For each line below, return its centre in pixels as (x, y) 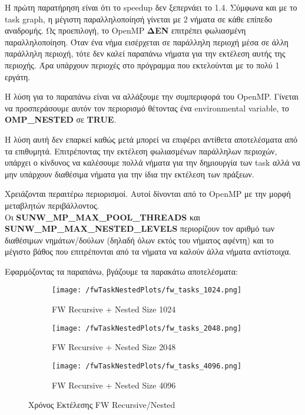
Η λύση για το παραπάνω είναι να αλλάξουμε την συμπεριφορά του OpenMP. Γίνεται (152, 96)
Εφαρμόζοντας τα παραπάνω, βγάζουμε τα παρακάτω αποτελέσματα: (121, 271)
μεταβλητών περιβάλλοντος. (52, 205)
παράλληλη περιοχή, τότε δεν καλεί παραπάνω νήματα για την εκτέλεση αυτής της (145, 53)
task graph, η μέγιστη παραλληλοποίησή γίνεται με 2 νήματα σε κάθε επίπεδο (139, 19)
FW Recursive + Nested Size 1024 (114, 309)
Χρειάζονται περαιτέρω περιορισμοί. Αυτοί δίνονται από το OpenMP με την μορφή (148, 194)
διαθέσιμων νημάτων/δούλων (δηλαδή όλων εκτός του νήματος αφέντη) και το (139, 240)
